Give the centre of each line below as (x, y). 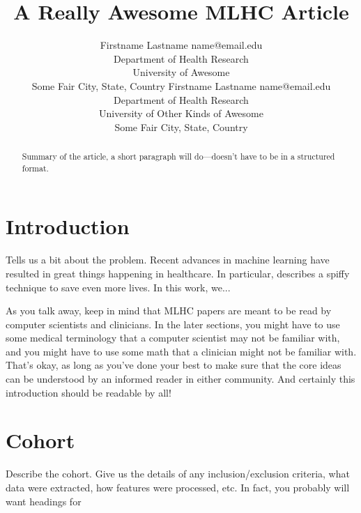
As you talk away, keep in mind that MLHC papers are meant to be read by (169, 311)
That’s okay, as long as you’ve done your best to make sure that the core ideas (174, 365)
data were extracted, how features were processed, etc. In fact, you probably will (178, 487)
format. (35, 168)
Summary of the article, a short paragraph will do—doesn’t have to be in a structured (178, 156)
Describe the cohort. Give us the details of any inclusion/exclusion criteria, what (178, 474)
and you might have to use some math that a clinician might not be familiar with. (181, 351)
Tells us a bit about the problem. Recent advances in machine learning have (168, 260)
